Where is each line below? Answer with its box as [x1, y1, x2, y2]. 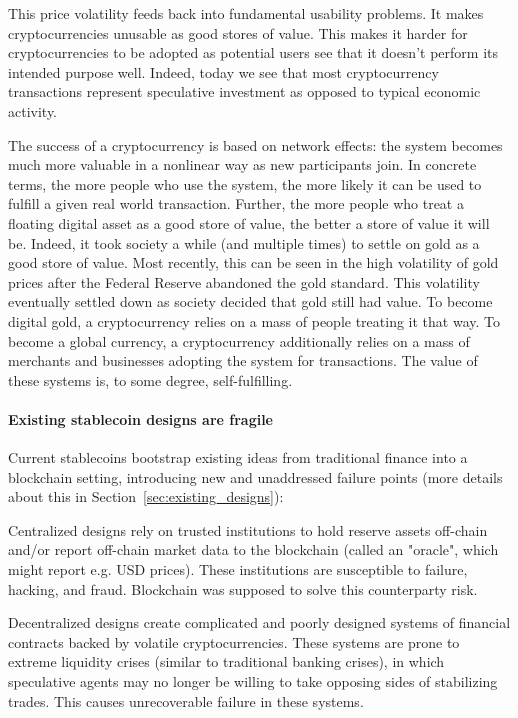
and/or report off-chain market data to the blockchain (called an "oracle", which [8, 539, 499, 560]
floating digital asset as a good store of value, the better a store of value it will [8, 212, 490, 233]
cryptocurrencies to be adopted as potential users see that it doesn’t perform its [8, 42, 498, 63]
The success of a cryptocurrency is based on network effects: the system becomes [8, 134, 503, 155]
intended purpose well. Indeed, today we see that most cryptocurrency [8, 61, 439, 82]
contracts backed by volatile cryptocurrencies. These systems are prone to [8, 631, 460, 652]
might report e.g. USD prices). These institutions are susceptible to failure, [8, 559, 468, 580]
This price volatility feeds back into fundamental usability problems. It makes [8, 3, 484, 23]
